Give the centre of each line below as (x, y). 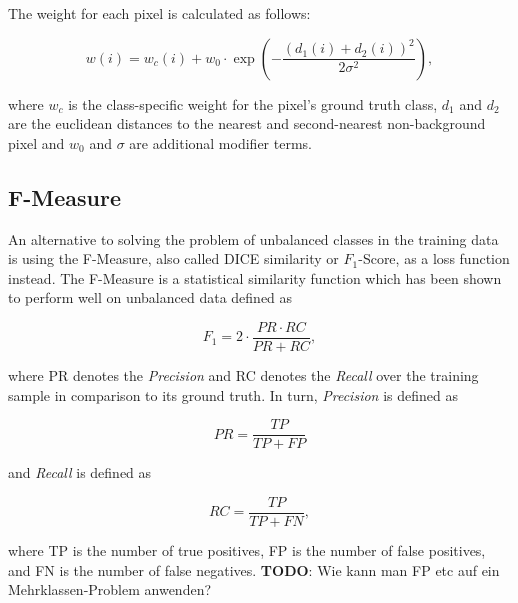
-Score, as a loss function (434, 258)
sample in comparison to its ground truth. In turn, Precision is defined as (233, 394)
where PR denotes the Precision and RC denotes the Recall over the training (243, 375)
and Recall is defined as (80, 472)
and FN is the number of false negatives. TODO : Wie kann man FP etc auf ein (254, 569)
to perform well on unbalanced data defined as (150, 297)
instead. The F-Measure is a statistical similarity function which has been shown (255, 277)
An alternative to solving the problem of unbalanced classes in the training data (253, 238)
